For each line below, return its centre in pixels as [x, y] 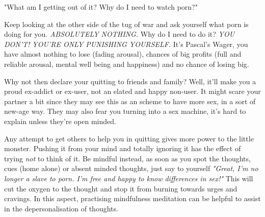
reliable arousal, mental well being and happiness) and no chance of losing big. [127, 64]
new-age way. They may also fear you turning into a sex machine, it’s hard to [125, 111]
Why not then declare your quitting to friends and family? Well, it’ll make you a [130, 81]
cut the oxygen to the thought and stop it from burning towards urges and [121, 188]
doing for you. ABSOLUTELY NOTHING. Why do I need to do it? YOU [120, 34]
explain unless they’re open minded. [60, 121]
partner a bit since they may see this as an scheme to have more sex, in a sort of [130, 101]
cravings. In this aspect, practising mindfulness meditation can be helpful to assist [132, 198]
